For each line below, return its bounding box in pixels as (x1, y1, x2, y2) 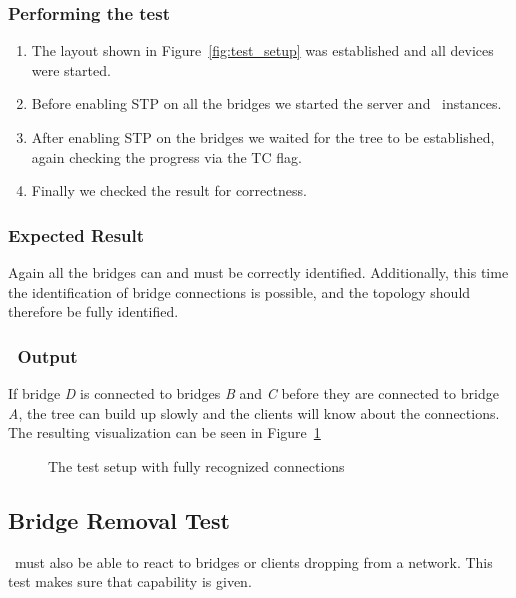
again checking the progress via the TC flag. (31, 146, 302, 167)
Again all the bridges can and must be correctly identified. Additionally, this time (8, 262, 509, 282)
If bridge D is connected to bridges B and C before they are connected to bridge (8, 383, 499, 403)
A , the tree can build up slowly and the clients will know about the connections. (8, 402, 500, 423)
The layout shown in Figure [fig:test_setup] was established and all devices (31, 40, 494, 61)
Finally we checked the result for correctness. (31, 180, 307, 201)
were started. (31, 59, 111, 80)
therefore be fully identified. (8, 301, 179, 322)
